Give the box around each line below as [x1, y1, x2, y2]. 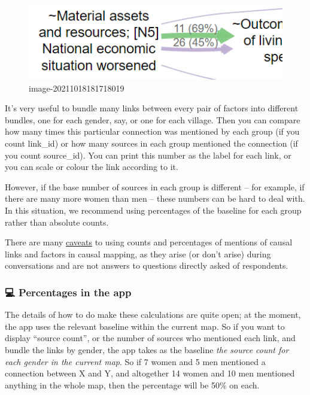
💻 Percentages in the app [5, 284, 132, 299]
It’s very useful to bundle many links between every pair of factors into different [5, 102, 299, 114]
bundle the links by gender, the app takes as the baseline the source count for [5, 343, 289, 355]
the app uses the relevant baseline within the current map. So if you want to [5, 320, 285, 332]
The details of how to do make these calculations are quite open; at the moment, [5, 308, 301, 321]
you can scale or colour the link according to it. [5, 160, 178, 173]
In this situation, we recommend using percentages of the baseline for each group [5, 203, 302, 216]
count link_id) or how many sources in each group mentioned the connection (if [5, 137, 298, 150]
